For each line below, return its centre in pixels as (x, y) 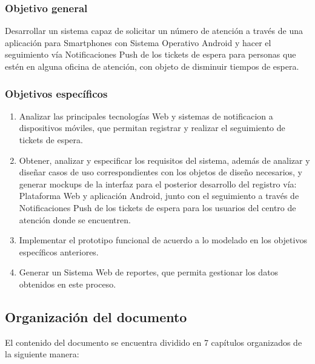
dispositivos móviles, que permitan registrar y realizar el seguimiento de (152, 128)
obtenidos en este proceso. (68, 284)
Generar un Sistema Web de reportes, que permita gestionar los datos (149, 272)
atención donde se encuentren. (75, 219)
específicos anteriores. (59, 251)
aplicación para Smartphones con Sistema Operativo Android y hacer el (138, 42)
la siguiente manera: (42, 354)
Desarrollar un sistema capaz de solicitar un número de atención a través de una (154, 31)
